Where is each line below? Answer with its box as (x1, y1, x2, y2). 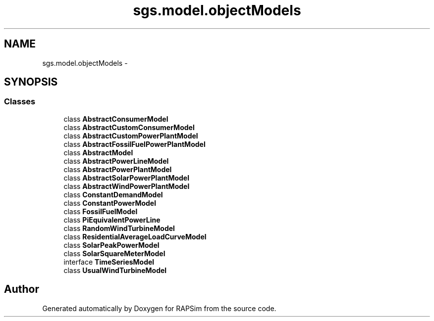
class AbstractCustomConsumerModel (63, 123, 195, 132)
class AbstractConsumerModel (63, 114, 168, 123)
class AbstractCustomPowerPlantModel (63, 131, 198, 140)
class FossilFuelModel (63, 207, 138, 216)
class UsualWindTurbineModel (63, 266, 167, 275)
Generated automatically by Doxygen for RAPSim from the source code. (42, 304, 276, 313)
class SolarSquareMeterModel (63, 249, 165, 258)
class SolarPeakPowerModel (63, 240, 160, 249)
